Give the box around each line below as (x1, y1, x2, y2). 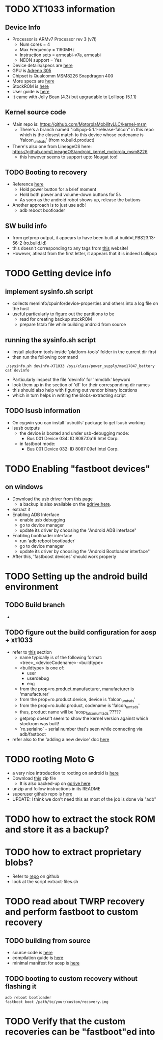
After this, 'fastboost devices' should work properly (12, 554, 116, 559)
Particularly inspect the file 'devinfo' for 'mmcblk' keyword (12, 376, 131, 383)
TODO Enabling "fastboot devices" (5, 463, 151, 475)
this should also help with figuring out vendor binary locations (12, 387, 137, 393)
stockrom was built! (19, 721, 60, 727)
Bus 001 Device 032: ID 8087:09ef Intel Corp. (27, 446, 119, 452)
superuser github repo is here (12, 791, 73, 797)
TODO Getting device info (5, 268, 111, 279)
